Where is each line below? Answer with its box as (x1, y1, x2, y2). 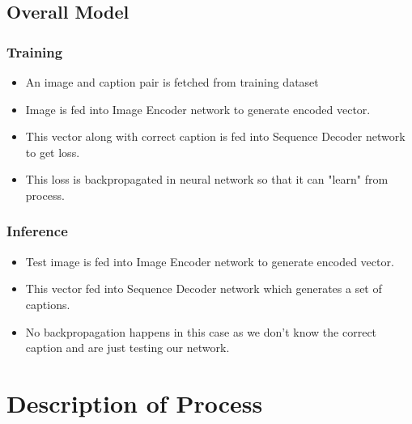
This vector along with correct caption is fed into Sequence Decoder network (25, 128, 406, 145)
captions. (25, 295, 70, 312)
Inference (6, 221, 68, 241)
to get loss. (25, 143, 80, 160)
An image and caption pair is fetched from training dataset (25, 74, 319, 90)
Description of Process (6, 386, 263, 419)
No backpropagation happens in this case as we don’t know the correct (25, 323, 377, 340)
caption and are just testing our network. (25, 339, 230, 356)
